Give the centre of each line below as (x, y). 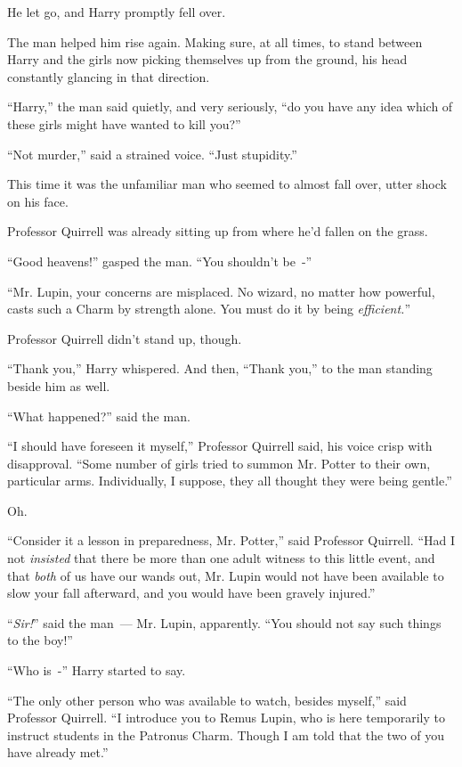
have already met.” (58, 752)
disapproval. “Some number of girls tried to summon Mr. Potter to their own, (219, 463)
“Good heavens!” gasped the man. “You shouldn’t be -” (160, 261)
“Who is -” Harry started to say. (97, 670)
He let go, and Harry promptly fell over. (117, 12)
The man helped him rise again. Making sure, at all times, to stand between (215, 41)
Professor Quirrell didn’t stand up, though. (125, 338)
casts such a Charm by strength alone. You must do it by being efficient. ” (209, 309)
